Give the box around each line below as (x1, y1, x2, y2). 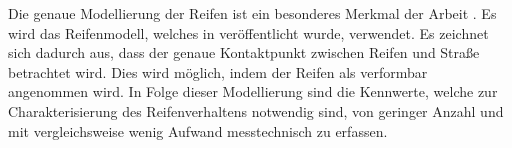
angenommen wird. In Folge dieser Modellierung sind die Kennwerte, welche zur (8, 81, 498, 102)
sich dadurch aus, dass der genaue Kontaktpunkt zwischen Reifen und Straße (8, 42, 480, 63)
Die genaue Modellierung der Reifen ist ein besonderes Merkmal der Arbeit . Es (8, 3, 497, 23)
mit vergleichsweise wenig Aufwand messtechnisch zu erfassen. (8, 120, 388, 141)
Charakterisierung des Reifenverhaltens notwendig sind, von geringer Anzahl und (8, 100, 504, 121)
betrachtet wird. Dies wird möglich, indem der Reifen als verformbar (8, 61, 428, 82)
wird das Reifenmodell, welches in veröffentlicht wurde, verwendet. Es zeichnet (8, 22, 489, 43)
